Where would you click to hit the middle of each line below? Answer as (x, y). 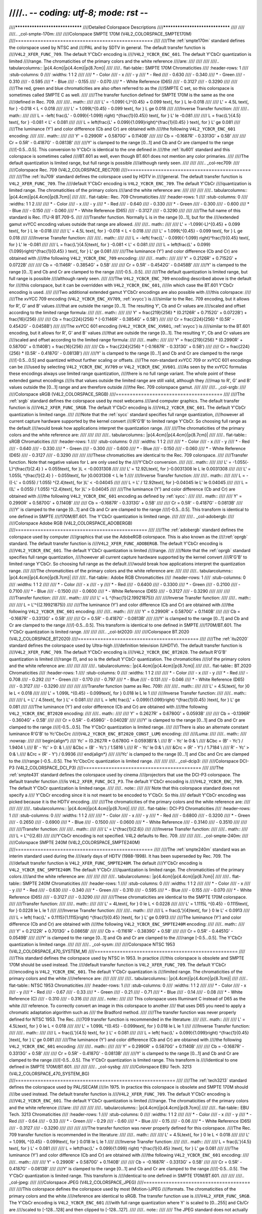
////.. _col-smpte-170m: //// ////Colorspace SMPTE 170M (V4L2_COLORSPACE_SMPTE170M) (100, 34)
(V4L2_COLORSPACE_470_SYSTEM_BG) (49, 1074)
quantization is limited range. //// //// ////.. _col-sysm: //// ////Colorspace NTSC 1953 (92, 944)
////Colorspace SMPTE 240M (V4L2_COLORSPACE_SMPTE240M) (74, 843)
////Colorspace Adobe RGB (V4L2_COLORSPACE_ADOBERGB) (71, 523)
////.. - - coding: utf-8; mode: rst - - (79, 13)
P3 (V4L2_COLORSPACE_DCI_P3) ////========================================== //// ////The (116, 768)
